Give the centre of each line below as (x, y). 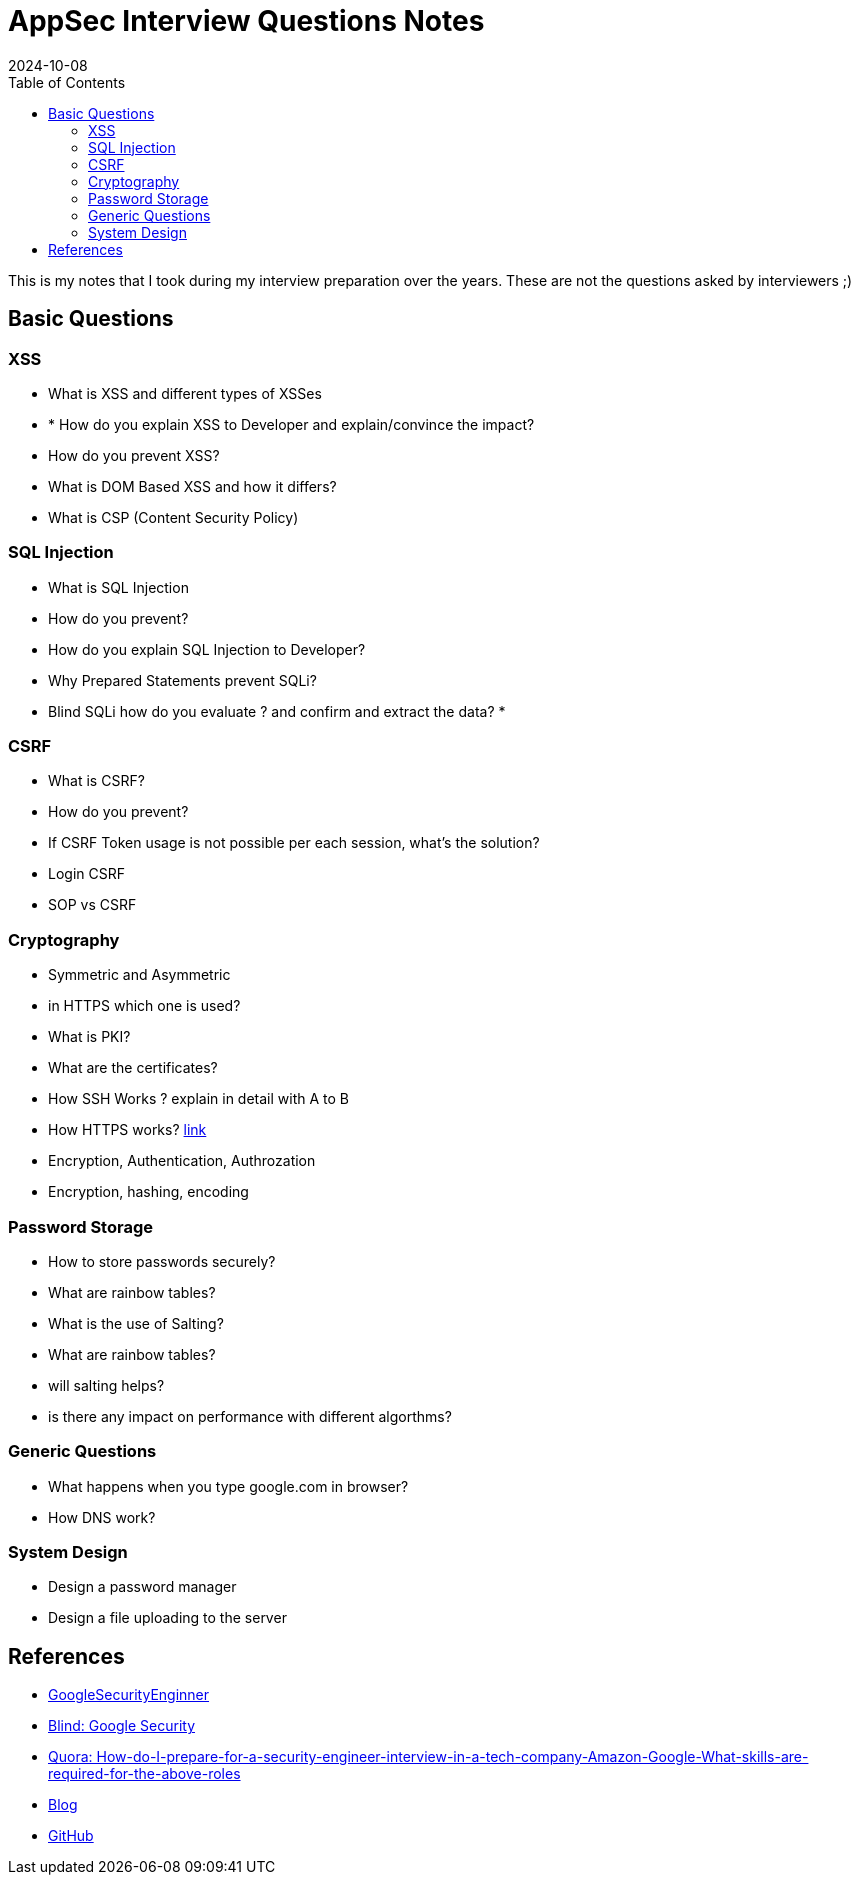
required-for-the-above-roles (144, 1774)
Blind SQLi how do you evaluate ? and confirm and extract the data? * (277, 711)
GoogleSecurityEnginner (129, 1695)
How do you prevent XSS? (134, 455)
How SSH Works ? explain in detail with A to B (198, 1099)
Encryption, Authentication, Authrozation (182, 1161)
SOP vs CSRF (92, 905)
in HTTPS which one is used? (144, 1006)
